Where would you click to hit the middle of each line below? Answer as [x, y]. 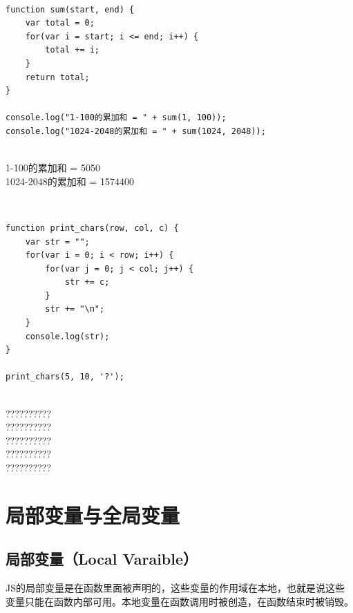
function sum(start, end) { [70, 9]
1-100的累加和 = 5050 [53, 168]
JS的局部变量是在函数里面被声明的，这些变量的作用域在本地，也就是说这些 [175, 588]
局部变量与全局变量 [93, 515]
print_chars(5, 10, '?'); [65, 377]
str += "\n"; [75, 309]
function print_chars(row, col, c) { [92, 228]
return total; [57, 77]
